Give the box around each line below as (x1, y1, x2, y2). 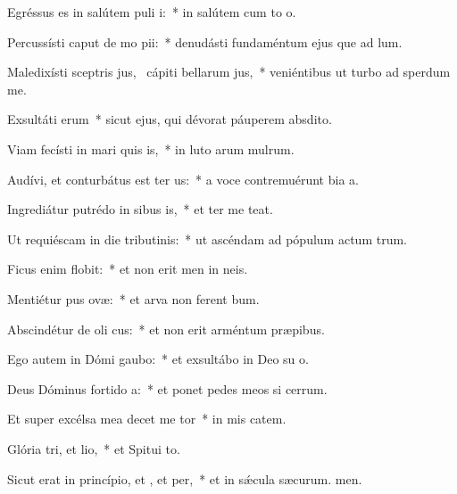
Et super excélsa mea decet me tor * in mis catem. (7, 409, 287, 428)
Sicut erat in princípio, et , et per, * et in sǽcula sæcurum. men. (7, 469, 362, 488)
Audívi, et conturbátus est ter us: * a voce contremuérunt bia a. (7, 169, 359, 188)
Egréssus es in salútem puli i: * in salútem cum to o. (7, 3, 296, 21)
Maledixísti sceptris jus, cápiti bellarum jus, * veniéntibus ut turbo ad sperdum (7, 62, 451, 81)
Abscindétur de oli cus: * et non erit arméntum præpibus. (7, 319, 325, 338)
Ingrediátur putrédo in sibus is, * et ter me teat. (7, 200, 273, 218)
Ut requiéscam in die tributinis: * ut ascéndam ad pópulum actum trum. (7, 229, 407, 248)
